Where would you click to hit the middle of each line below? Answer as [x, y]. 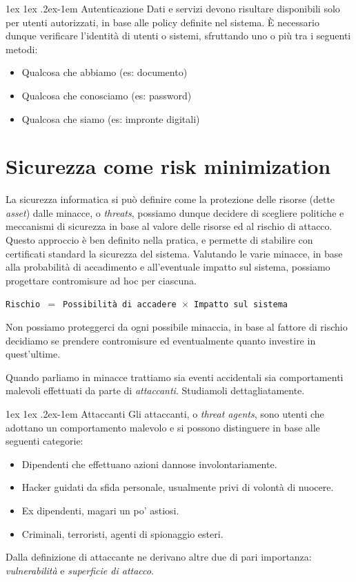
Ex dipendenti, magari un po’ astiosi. [100, 511]
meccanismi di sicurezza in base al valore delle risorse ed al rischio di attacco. [169, 226]
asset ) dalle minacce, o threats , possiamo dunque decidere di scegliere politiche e [175, 212]
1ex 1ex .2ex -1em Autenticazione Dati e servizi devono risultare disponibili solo [173, 8]
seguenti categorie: [44, 441]
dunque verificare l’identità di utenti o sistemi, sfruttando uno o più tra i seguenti [178, 36]
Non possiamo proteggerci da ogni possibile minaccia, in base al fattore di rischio [177, 327]
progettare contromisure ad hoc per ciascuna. [101, 280]
